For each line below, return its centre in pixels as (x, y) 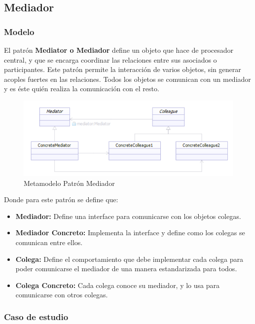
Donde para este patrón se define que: (61, 199)
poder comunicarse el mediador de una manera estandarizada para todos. (126, 269)
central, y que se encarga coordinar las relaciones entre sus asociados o (110, 59)
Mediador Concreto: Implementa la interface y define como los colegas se (130, 233)
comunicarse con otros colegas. (62, 295)
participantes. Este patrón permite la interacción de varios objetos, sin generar (123, 69)
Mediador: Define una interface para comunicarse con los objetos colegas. (128, 216)
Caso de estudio (36, 316)
